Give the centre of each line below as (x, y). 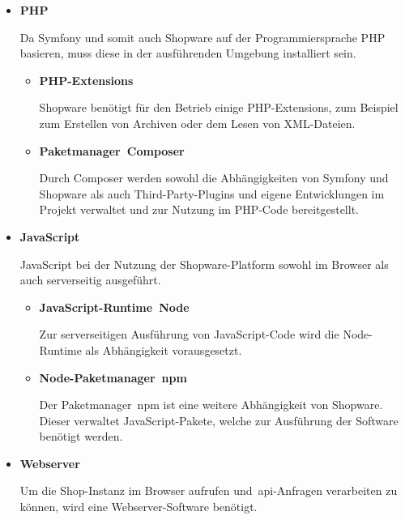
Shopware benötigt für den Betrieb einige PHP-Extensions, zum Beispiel (219, 107)
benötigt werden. (81, 436)
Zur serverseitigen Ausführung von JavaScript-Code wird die (189, 334)
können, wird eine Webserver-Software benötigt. (139, 507)
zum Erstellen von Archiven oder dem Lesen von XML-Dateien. (197, 123)
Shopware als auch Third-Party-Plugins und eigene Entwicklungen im (212, 193)
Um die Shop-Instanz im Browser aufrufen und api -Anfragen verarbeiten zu (209, 490)
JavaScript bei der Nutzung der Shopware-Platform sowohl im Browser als (204, 264)
